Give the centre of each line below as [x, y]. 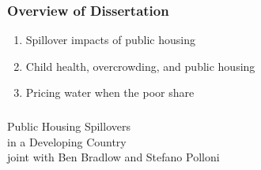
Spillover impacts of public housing [110, 40]
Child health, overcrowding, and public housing [140, 66]
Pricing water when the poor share [110, 92]
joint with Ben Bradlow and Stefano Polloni [113, 157]
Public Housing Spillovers [69, 126]
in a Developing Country [67, 141]
